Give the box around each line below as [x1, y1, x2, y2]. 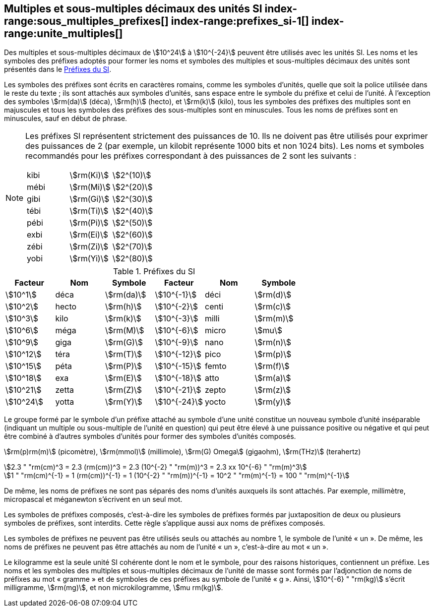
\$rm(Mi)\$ [69, 182, 111, 192]
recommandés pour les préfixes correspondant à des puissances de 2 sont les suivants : [25, 151, 357, 161]
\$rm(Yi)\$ [69, 253, 109, 264]
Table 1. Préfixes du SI [113, 266, 195, 277]
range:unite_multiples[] [4, 27, 123, 40]
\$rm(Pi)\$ [69, 218, 109, 228]
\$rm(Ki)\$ [69, 170, 109, 181]
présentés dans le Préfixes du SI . [4, 65, 112, 74]
